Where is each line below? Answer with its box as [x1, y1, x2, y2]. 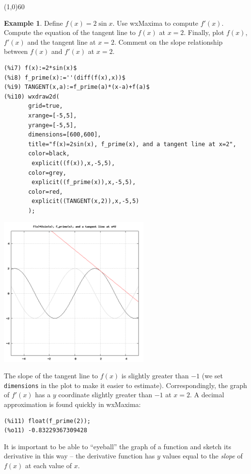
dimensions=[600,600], [28, 131, 101, 138]
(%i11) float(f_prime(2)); [4, 417, 91, 424]
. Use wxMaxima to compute [112, 17, 199, 28]
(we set [202, 371, 223, 381]
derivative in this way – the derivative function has [4, 451, 155, 461]
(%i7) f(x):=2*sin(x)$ [4, 64, 77, 71]
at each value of [25, 460, 72, 470]
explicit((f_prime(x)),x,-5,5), [31, 179, 136, 186]
